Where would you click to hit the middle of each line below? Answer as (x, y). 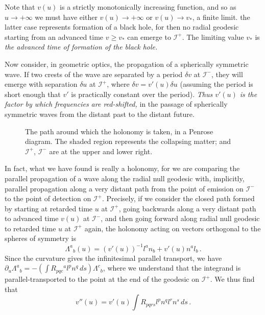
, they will (227, 74)
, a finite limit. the (221, 17)
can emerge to (149, 37)
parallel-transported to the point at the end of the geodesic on (102, 279)
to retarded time (30, 228)
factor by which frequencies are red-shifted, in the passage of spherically (116, 104)
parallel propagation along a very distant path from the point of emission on (124, 188)
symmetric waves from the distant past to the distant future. (100, 114)
